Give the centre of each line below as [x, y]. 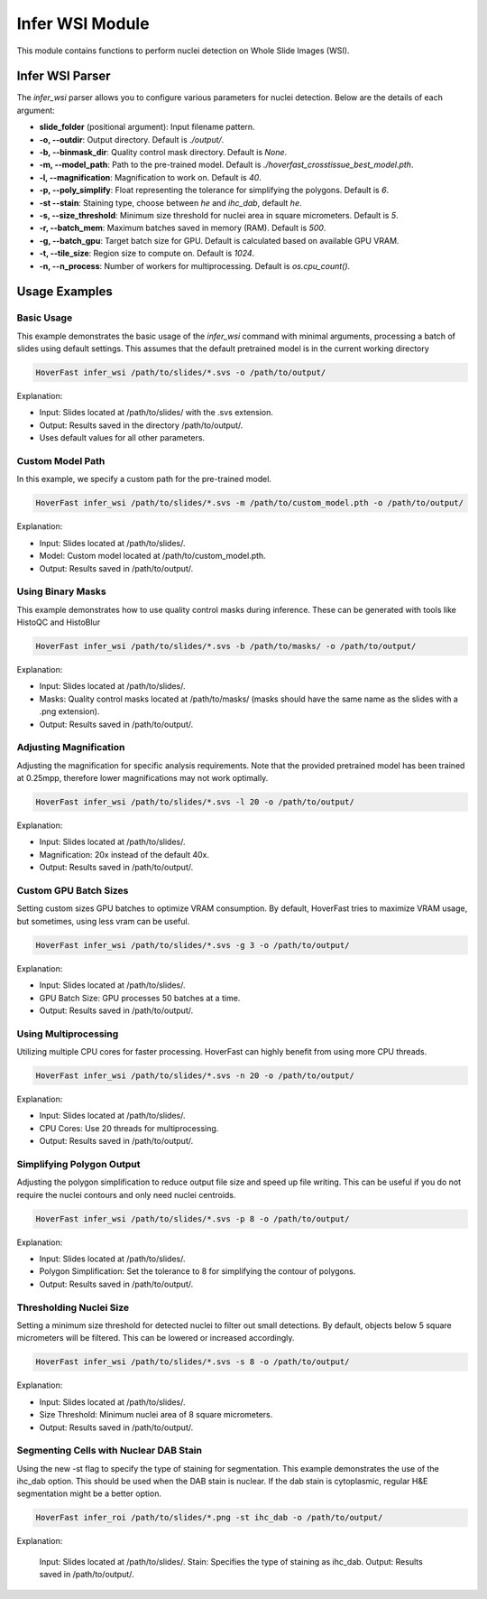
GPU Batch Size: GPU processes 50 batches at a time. [140, 998]
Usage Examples [64, 292]
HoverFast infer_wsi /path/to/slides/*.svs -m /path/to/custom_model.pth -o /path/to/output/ [250, 503]
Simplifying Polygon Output [78, 1164]
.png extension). [69, 711]
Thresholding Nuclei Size [73, 1307]
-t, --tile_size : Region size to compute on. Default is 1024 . [147, 254]
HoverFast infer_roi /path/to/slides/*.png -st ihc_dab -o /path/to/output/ [209, 1518]
